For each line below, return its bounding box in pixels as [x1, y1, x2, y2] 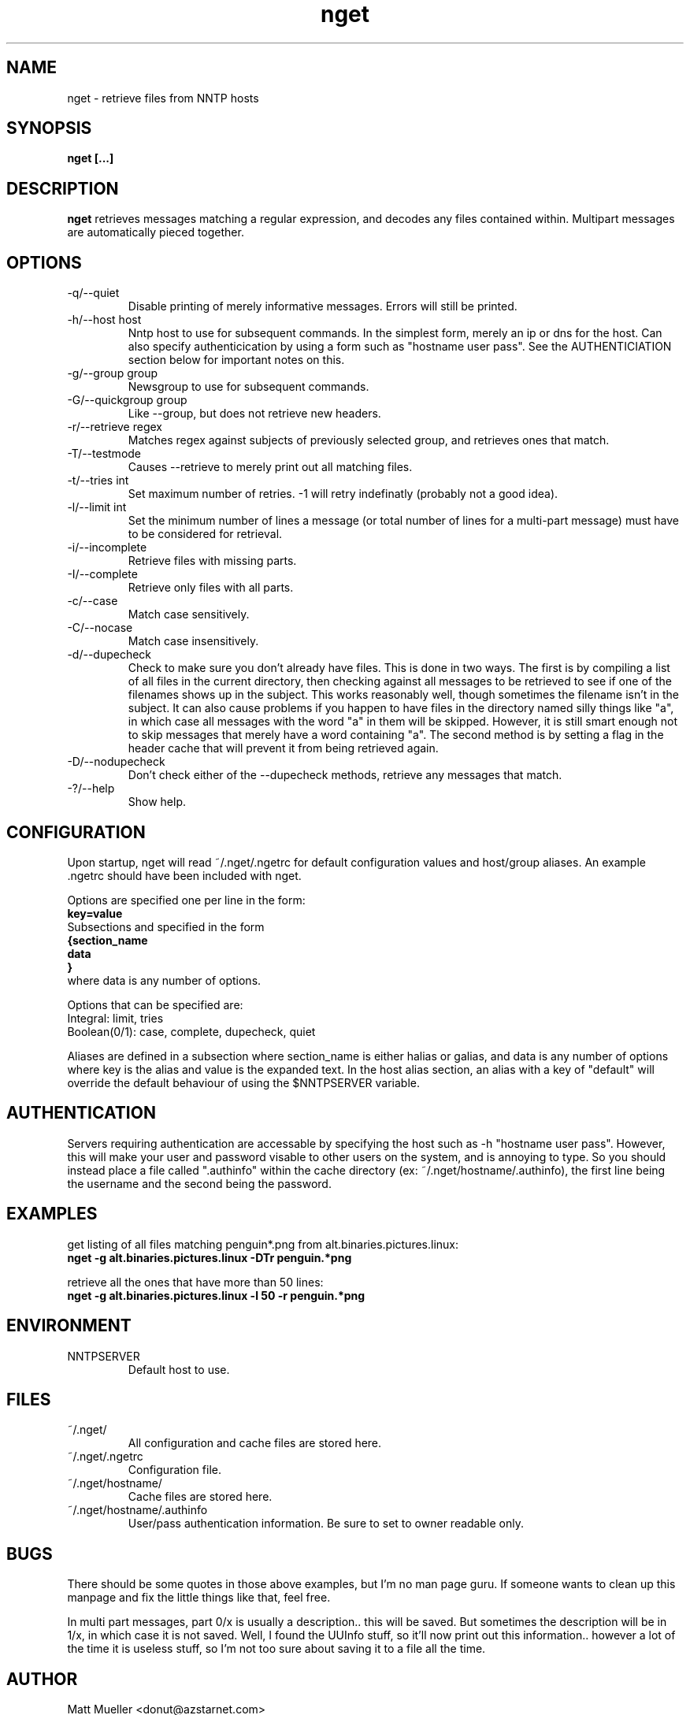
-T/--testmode [67, 447, 142, 461]
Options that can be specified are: [67, 997, 243, 1012]
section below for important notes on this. [128, 353, 345, 367]
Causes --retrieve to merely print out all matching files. [128, 460, 413, 474]
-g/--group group [67, 366, 158, 380]
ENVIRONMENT [6, 1316, 132, 1336]
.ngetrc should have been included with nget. [67, 868, 302, 882]
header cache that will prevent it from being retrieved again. [128, 741, 439, 755]
